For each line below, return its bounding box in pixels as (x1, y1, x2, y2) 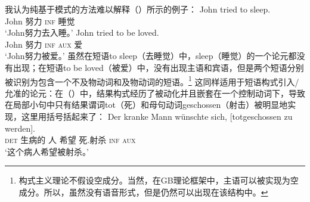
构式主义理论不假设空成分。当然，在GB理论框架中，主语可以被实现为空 (18, 174, 299, 187)
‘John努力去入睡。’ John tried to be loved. (5, 26, 159, 39)
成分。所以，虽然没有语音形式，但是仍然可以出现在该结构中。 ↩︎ (18, 185, 268, 198)
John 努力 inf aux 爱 (5, 38, 83, 50)
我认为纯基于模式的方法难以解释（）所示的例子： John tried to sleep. (5, 3, 271, 15)
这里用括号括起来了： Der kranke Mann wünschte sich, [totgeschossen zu (21, 110, 293, 122)
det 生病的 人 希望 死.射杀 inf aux (5, 133, 136, 146)
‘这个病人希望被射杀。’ (5, 145, 89, 157)
